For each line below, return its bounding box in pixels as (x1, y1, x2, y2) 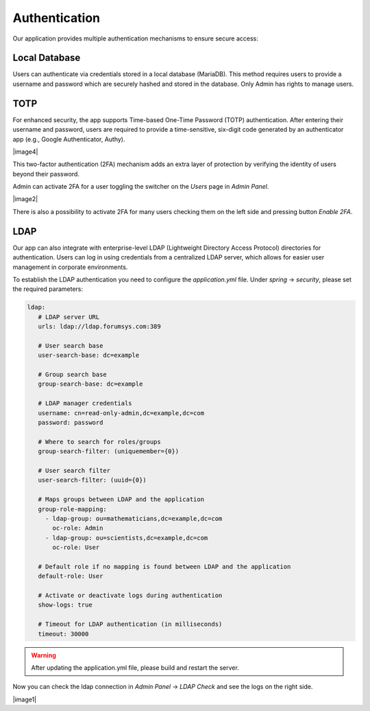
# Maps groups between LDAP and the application (38, 496, 205, 504)
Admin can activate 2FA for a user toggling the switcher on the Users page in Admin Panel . (12, 183, 269, 191)
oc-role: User (52, 544, 100, 552)
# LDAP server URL (38, 313, 100, 320)
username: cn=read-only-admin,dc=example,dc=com (38, 409, 205, 417)
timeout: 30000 (38, 630, 89, 638)
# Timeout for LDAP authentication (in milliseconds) (38, 620, 223, 628)
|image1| (12, 695, 37, 703)
